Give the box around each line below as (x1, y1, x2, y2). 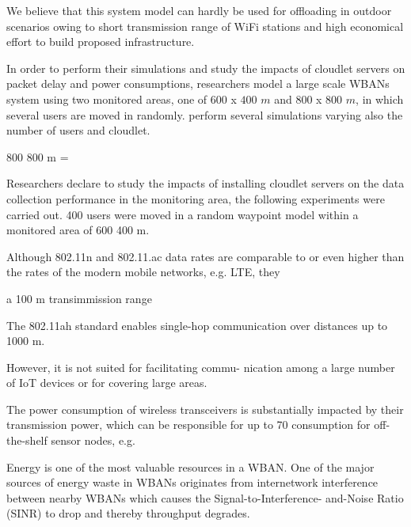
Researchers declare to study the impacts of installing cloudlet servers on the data (6, 175, 405, 191)
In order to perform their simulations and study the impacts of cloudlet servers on (6, 59, 405, 76)
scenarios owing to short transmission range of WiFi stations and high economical (6, 17, 404, 34)
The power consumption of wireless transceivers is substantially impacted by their (6, 400, 404, 417)
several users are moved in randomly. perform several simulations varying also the (6, 106, 403, 123)
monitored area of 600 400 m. (6, 222, 150, 238)
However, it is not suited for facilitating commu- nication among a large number (6, 358, 395, 375)
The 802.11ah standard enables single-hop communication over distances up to (6, 317, 388, 333)
